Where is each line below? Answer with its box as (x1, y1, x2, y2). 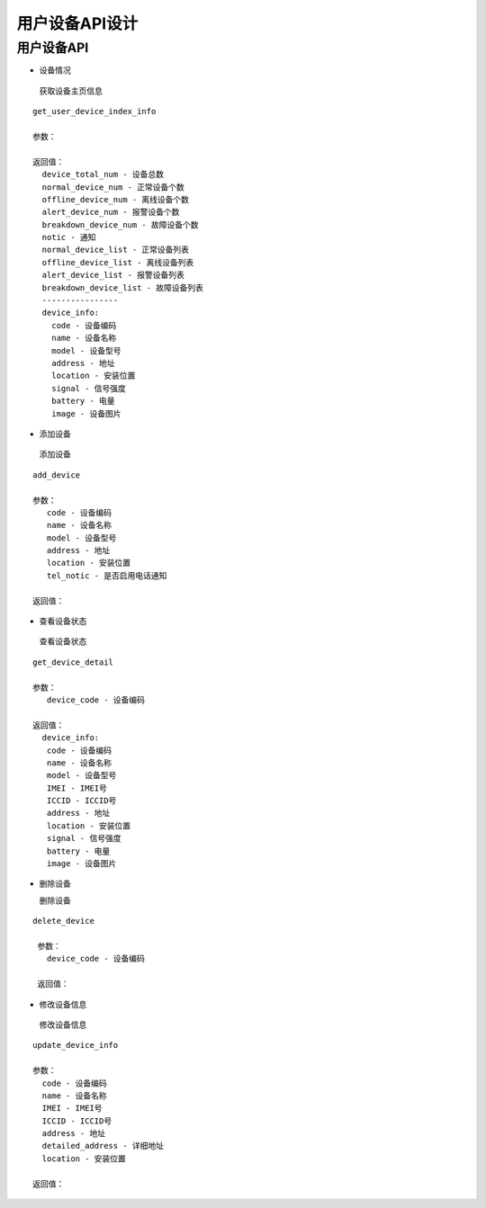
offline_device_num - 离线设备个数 (41, 194, 189, 204)
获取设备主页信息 (39, 85, 103, 96)
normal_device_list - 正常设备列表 (41, 245, 189, 255)
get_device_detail (32, 657, 114, 667)
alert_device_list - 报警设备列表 (41, 270, 184, 281)
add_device (32, 470, 81, 480)
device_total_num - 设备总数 (41, 169, 165, 180)
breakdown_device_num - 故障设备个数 (41, 219, 199, 229)
